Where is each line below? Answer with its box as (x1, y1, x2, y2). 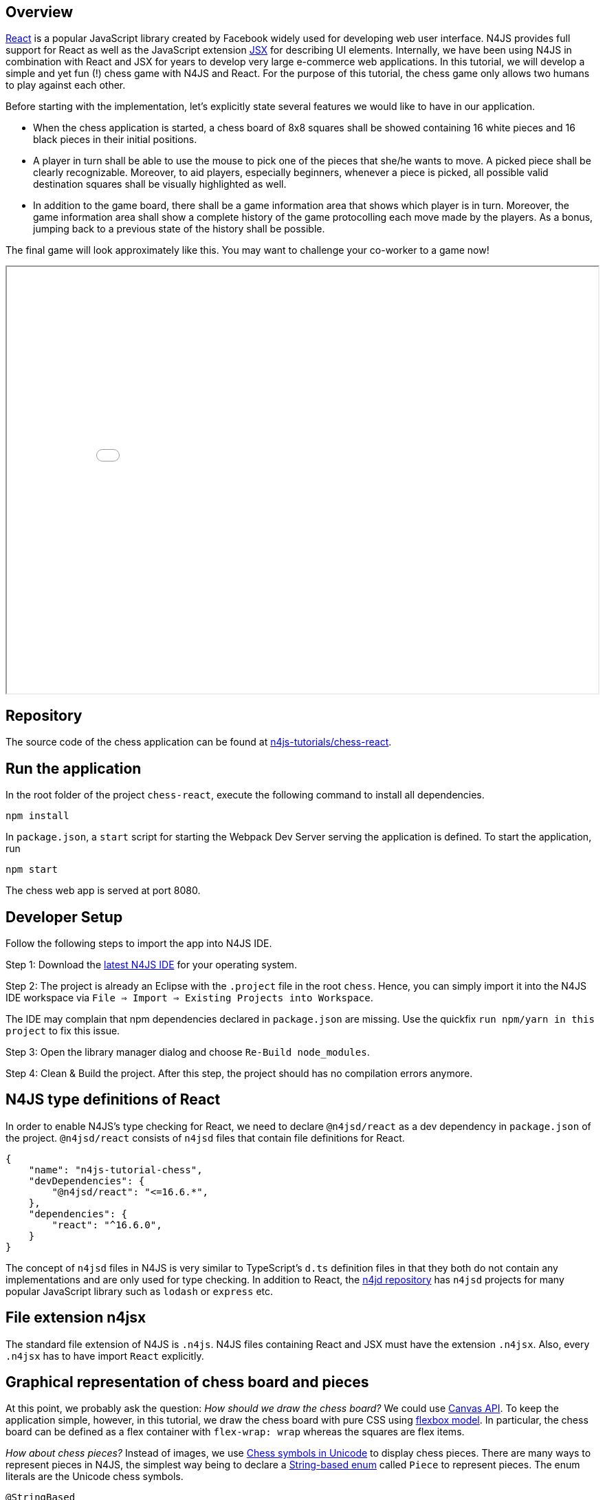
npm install (5, 810, 69, 822)
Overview (5, 3, 74, 21)
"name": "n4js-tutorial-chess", (28, 1164, 203, 1175)
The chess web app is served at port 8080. (5, 884, 201, 897)
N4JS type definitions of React (5, 1091, 221, 1109)
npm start (5, 864, 58, 876)
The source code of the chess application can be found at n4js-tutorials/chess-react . (5, 736, 392, 748)
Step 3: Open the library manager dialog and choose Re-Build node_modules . (5, 1045, 370, 1058)
